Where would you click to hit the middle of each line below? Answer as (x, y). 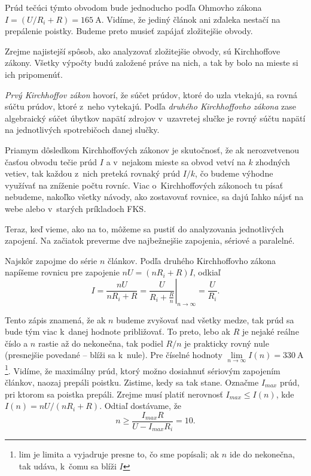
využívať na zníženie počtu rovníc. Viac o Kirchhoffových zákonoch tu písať (144, 185)
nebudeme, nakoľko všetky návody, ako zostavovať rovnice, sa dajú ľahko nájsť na (154, 197)
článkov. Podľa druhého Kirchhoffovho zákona (192, 260)
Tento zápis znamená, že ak (55, 319)
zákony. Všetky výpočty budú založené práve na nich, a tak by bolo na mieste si (152, 63)
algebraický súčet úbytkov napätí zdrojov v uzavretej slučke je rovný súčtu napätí (155, 118)
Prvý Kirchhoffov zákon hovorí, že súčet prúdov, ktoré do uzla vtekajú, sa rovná (151, 94)
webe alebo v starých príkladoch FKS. (76, 208)
